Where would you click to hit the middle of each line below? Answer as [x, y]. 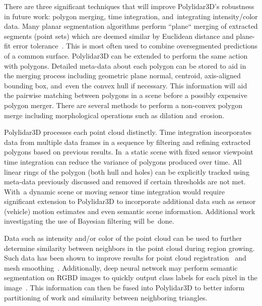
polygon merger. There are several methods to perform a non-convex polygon [123, 105]
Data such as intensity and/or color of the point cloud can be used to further [123, 238]
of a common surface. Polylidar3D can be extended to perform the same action [126, 55]
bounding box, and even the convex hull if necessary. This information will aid [126, 85]
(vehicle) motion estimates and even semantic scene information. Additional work [130, 211]
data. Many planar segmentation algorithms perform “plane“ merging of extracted [131, 26]
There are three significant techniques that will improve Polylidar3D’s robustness [129, 6]
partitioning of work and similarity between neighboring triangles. [106, 297]
